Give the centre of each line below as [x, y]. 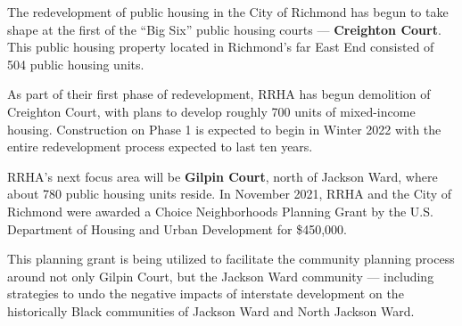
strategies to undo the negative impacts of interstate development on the [206, 293]
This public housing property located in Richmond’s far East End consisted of [221, 47]
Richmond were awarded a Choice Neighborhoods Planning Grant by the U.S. [220, 211]
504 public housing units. [76, 64]
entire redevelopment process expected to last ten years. [160, 147]
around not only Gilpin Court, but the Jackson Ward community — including [221, 276]
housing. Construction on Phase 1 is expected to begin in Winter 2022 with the [224, 129]
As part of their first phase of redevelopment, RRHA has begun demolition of [219, 94]
